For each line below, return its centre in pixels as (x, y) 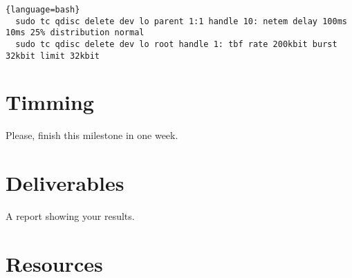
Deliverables (65, 183)
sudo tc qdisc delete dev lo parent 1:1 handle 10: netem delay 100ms (181, 21)
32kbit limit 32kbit (53, 56)
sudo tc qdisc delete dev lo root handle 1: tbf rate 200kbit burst (176, 44)
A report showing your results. (70, 216)
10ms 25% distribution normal (75, 33)
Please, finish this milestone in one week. (92, 135)
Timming (50, 102)
